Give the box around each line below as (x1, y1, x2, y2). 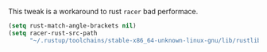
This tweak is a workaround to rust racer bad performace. (8, 7, 199, 16)
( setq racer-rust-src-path (8, 29, 98, 37)
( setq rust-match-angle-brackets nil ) (8, 22, 137, 30)
